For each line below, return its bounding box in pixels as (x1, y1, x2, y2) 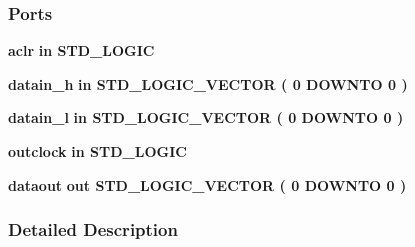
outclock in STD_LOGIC (8, 141, 187, 161)
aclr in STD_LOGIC (8, 40, 155, 61)
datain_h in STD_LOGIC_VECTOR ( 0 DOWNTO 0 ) (8, 73, 408, 94)
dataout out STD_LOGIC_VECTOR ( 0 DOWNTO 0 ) (8, 174, 407, 195)
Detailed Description (8, 217, 178, 242)
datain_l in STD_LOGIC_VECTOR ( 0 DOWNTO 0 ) (8, 107, 404, 128)
